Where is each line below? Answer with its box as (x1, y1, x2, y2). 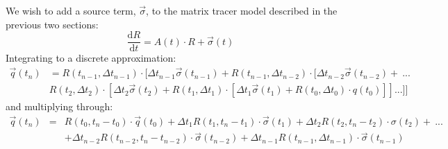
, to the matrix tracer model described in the (146, 3, 338, 17)
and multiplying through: (6, 99, 113, 114)
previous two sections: (6, 17, 99, 31)
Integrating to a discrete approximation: (6, 51, 176, 65)
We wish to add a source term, (6, 3, 136, 17)
